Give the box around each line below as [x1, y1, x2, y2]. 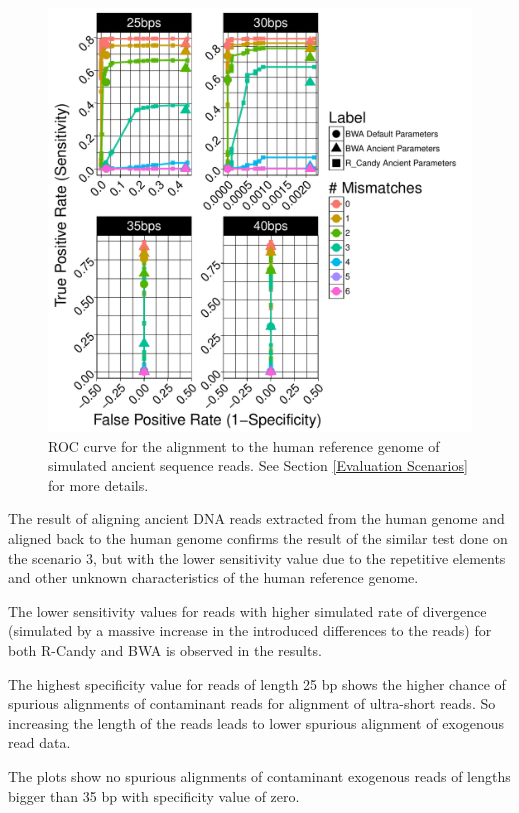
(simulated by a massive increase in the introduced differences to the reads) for [8, 620, 492, 641]
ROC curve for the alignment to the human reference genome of [48, 435, 440, 456]
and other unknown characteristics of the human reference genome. [8, 567, 419, 588]
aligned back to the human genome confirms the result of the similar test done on [8, 527, 508, 548]
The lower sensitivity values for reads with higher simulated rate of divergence [8, 600, 487, 621]
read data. [8, 732, 71, 753]
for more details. [48, 474, 149, 495]
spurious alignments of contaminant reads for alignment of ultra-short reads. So [8, 693, 496, 714]
